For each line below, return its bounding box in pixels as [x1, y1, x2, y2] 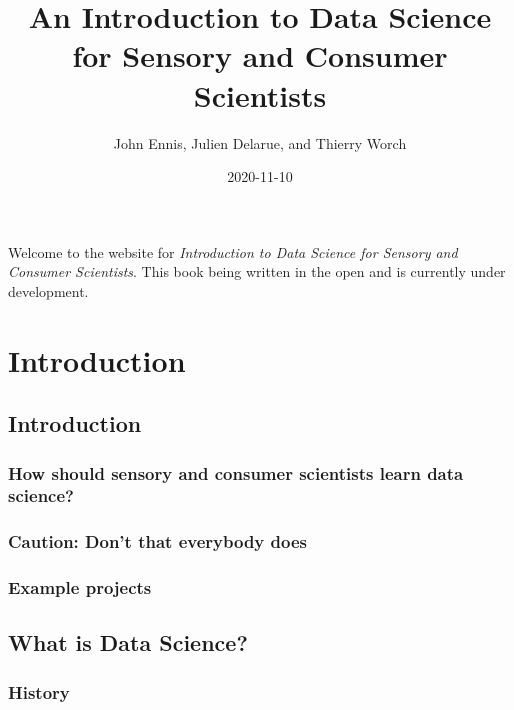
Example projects [8, 575, 152, 600]
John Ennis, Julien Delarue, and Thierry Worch [113, 132, 407, 153]
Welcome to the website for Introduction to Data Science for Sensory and [8, 241, 458, 262]
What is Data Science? [8, 627, 248, 658]
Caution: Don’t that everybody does [8, 529, 307, 554]
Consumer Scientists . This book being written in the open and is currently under [8, 261, 506, 282]
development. [8, 280, 89, 301]
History [8, 679, 70, 704]
